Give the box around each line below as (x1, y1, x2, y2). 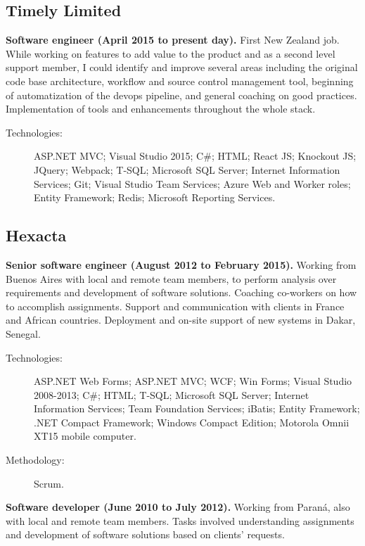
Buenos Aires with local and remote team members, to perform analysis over (6, 271, 337, 286)
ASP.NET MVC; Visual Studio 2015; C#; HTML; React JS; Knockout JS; (34, 148, 357, 163)
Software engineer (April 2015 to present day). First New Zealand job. (6, 32, 340, 47)
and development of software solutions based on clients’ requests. (6, 527, 285, 542)
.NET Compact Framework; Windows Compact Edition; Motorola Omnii (34, 414, 350, 429)
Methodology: (6, 452, 65, 467)
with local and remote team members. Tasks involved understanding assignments (6, 513, 354, 528)
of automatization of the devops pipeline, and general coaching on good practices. (6, 87, 357, 102)
